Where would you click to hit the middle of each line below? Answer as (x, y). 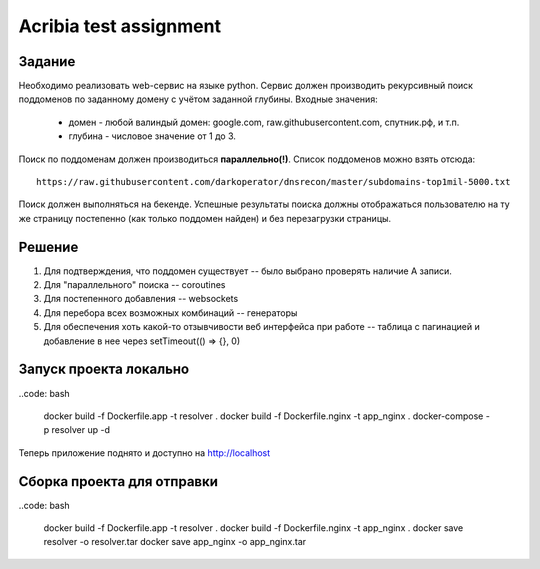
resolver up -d (80, 430)
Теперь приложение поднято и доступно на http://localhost (144, 452)
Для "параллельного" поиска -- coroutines (134, 285)
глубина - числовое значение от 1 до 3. (152, 136)
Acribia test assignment (120, 26)
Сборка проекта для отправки (118, 481)
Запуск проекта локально (104, 369)
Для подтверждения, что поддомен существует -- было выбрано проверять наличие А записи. (247, 271)
